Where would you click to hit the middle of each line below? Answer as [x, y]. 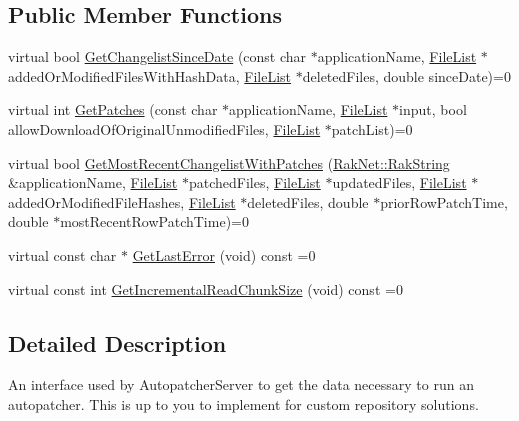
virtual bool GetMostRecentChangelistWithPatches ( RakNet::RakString [229, 162]
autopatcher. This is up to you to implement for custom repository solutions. [243, 403]
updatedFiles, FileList [399, 182]
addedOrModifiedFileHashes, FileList [122, 201]
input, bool [433, 109]
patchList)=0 [372, 128]
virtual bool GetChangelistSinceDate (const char [157, 56]
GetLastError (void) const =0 [224, 254]
